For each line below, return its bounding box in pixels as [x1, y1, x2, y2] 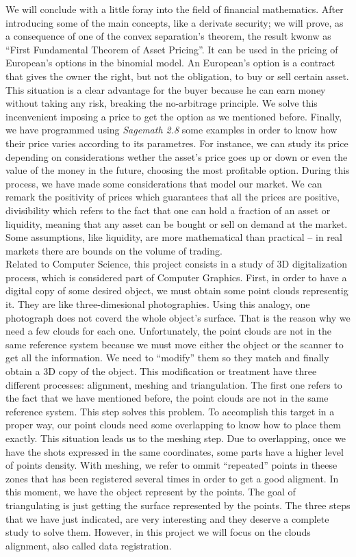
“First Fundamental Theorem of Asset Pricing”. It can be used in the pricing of [5, 42, 338, 56]
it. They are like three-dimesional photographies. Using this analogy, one [5, 297, 310, 311]
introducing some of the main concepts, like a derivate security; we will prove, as [5, 15, 344, 29]
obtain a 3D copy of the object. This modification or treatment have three [5, 364, 317, 378]
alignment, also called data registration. [5, 538, 172, 552]
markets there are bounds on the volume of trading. [5, 243, 222, 257]
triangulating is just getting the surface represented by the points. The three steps [5, 497, 351, 512]
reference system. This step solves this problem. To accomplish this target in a [5, 404, 335, 418]
